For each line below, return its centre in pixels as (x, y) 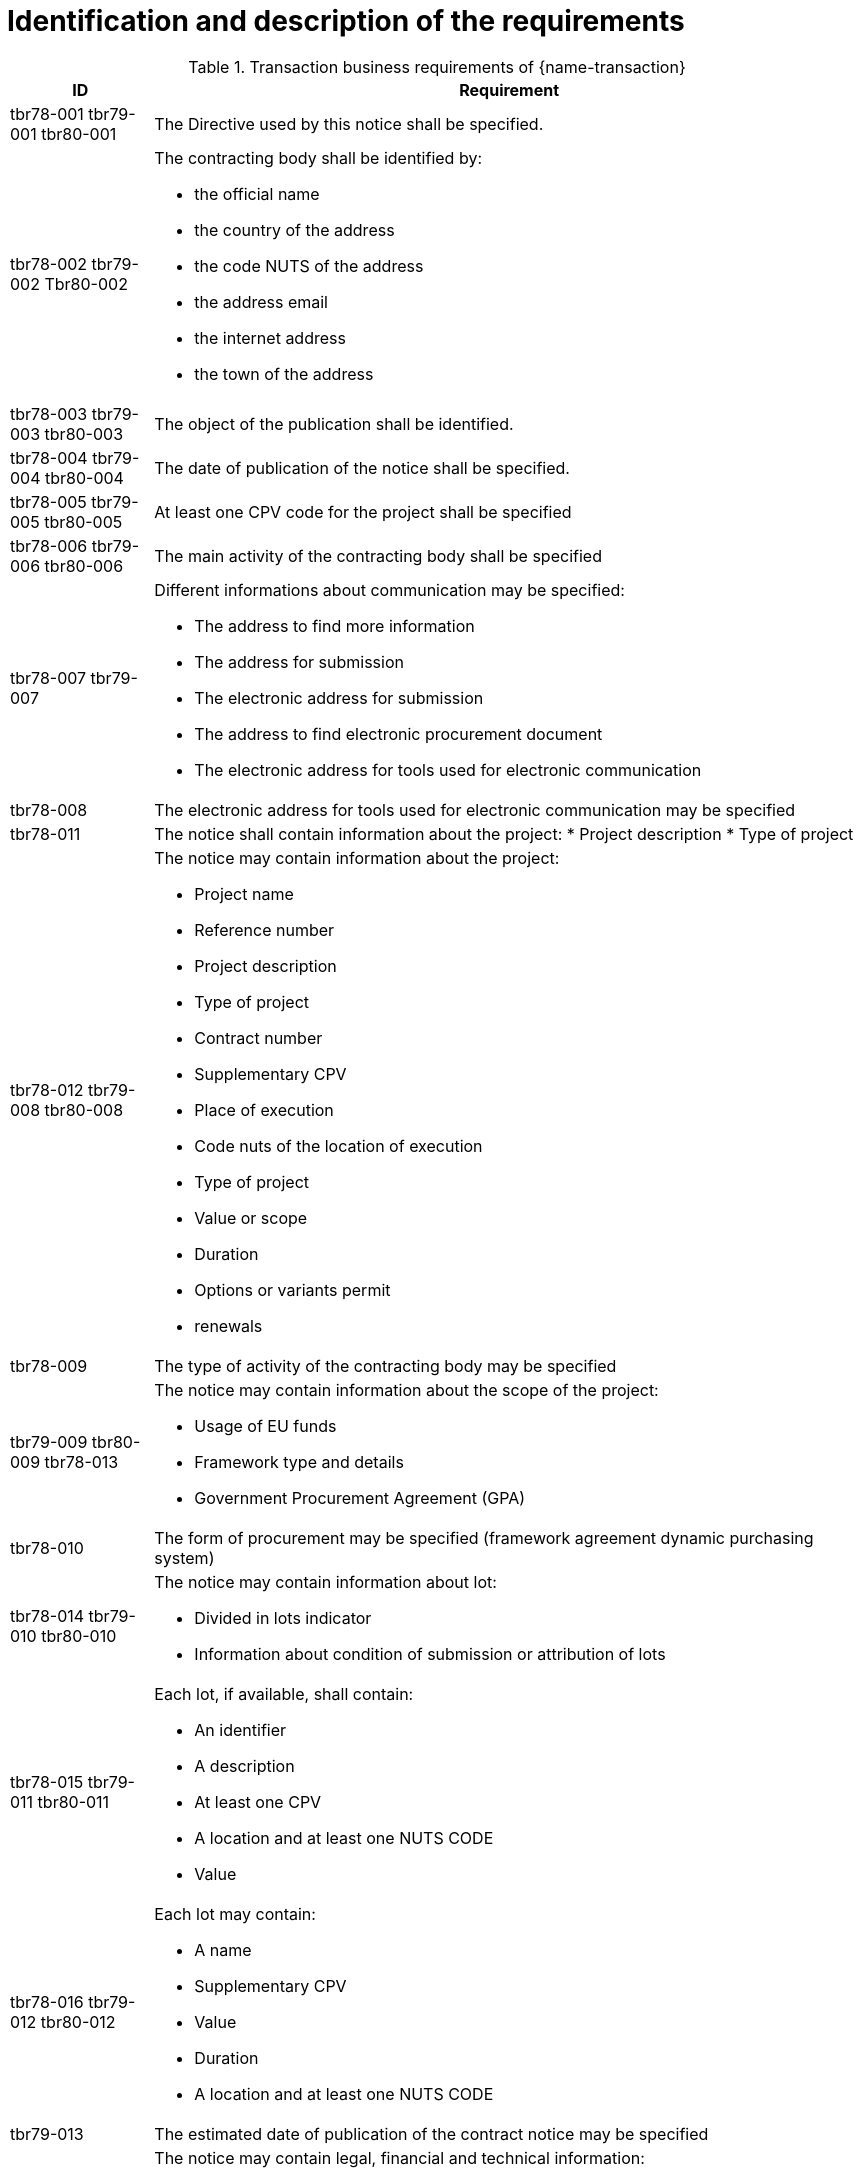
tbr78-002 (49, 263)
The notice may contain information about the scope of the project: (406, 1389)
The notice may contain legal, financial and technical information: (399, 2157)
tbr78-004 (49, 457)
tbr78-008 (49, 809)
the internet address (270, 337)
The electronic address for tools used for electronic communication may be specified (475, 809)
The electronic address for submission (339, 697)
